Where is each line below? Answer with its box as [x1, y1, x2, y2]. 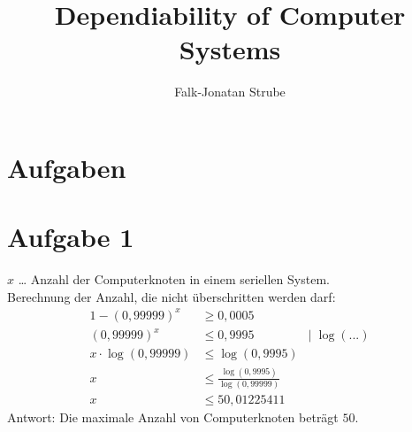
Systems [179, 31, 281, 67]
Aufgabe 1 [7, 219, 134, 255]
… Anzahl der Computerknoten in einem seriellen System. [18, 270, 330, 289]
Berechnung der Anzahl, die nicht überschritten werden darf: [7, 287, 336, 305]
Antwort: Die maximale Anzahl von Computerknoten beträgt [7, 408, 339, 427]
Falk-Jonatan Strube [174, 82, 286, 101]
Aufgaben [7, 149, 126, 185]
